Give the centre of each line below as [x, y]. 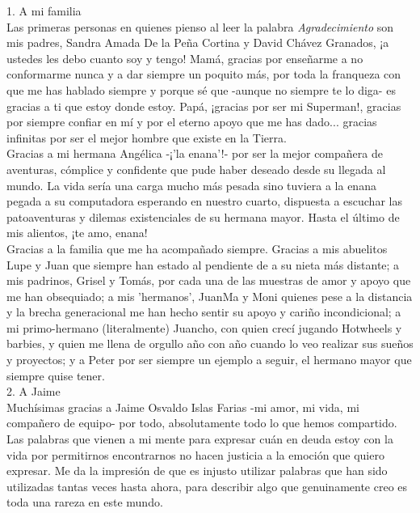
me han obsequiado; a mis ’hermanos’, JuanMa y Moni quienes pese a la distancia [210, 296]
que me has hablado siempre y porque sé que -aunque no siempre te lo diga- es [201, 89]
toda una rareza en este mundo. [85, 502]
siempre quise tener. [56, 375]
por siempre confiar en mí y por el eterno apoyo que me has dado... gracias [192, 122]
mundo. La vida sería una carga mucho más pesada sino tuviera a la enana [191, 185]
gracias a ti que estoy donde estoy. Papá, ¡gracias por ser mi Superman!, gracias [204, 106]
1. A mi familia [44, 11]
